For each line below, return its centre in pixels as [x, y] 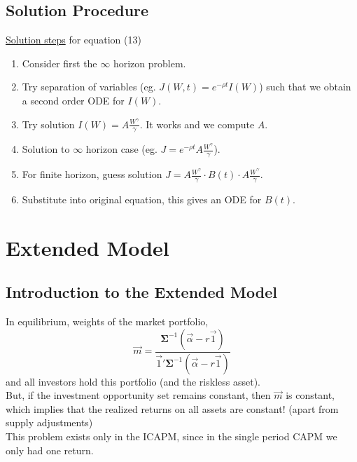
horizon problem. [149, 63]
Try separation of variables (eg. [89, 87]
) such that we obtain [305, 87]
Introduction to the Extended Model [141, 292]
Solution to [46, 149]
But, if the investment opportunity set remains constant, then [138, 395]
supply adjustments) [49, 422]
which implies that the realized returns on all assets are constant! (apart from [172, 408]
